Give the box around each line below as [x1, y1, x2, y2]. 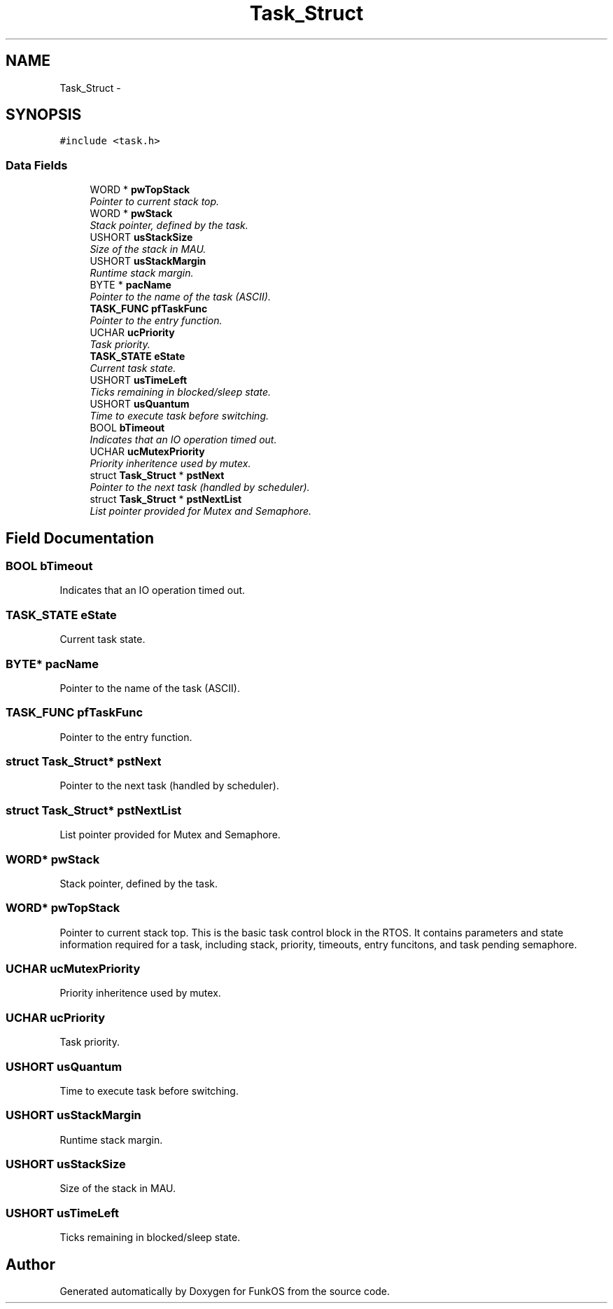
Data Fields [6, 158, 68, 172]
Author [6, 1255, 55, 1273]
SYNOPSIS [6, 106, 82, 124]
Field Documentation [6, 529, 154, 547]
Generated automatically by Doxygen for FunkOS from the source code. [59, 1285, 390, 1297]
